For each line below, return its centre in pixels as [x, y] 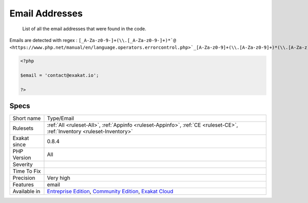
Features [23, 185]
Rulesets [23, 128]
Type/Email [61, 118]
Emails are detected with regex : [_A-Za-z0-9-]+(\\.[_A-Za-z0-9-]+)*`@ [93, 40]
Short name [27, 118]
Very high [59, 178]
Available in [26, 191]
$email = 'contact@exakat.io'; [60, 75]
